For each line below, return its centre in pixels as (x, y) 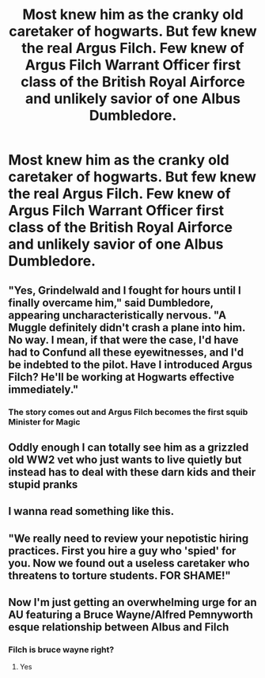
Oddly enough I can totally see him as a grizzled (129, 447)
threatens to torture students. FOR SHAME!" (119, 575)
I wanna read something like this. (91, 511)
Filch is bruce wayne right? (61, 649)
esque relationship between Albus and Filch (119, 627)
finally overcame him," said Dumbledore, (111, 303)
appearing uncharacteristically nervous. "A (117, 315)
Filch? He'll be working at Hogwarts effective (121, 377)
